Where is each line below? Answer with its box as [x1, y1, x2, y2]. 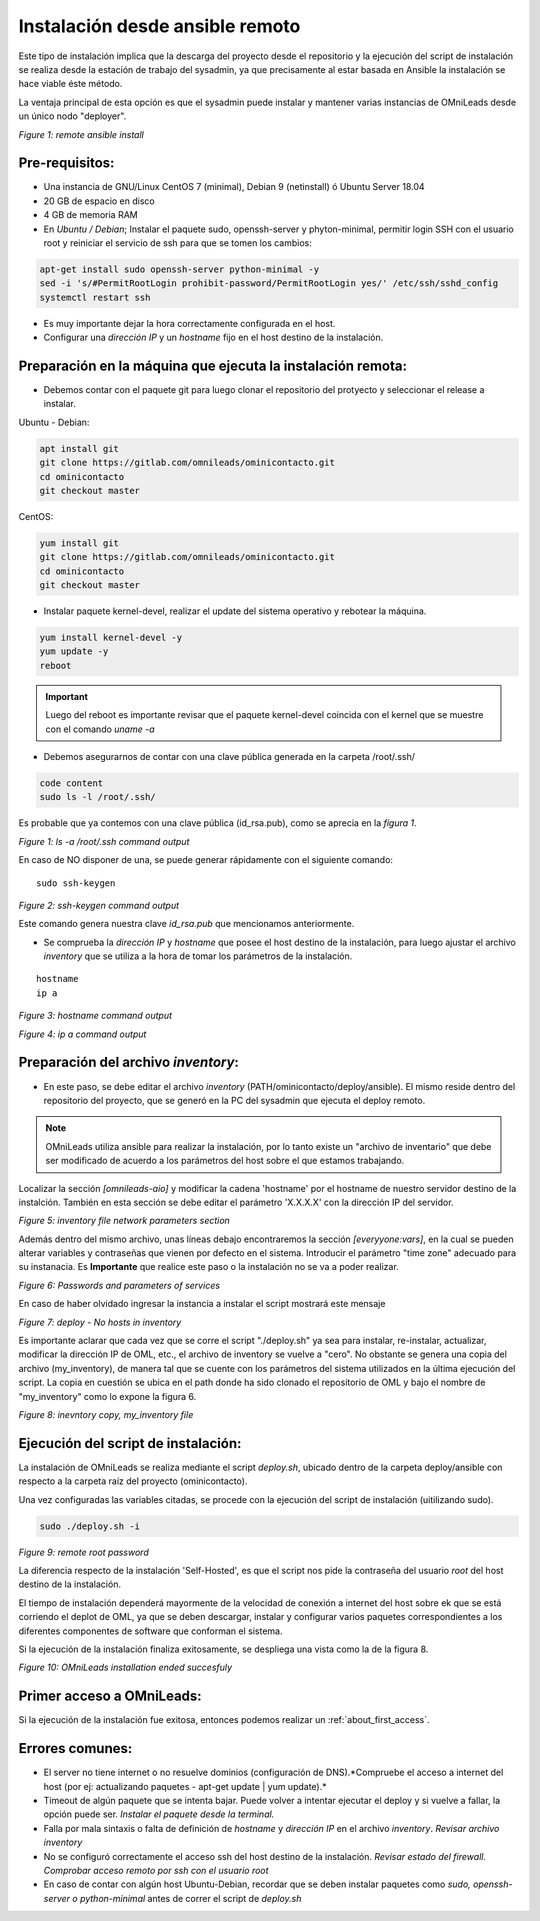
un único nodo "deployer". [18, 110, 127, 122]
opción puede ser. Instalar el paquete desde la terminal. [43, 1808, 275, 1820]
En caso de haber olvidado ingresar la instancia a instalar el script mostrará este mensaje [18, 1298, 386, 1310]
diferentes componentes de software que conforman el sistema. [18, 1625, 283, 1637]
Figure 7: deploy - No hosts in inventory [18, 1316, 182, 1328]
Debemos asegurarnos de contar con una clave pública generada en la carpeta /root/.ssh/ [43, 751, 415, 762]
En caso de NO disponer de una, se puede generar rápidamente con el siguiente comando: [18, 854, 394, 866]
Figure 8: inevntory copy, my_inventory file [18, 1408, 194, 1420]
